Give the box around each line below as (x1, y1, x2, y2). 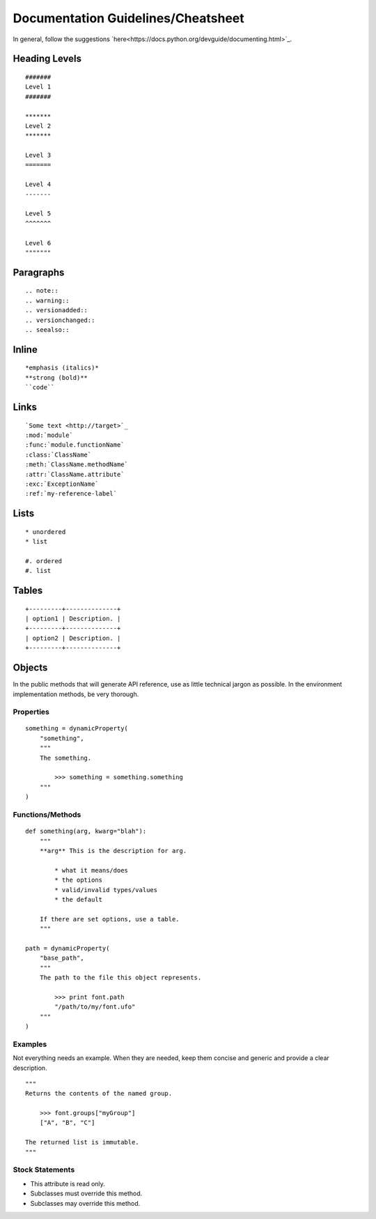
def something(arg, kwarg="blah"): (25, 827, 147, 836)
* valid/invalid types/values (54, 886, 158, 894)
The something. (39, 753, 92, 762)
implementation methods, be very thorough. (13, 690, 139, 698)
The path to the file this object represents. (39, 974, 202, 982)
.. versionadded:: (25, 307, 88, 314)
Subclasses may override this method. (30, 1199, 141, 1207)
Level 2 (25, 122, 52, 130)
